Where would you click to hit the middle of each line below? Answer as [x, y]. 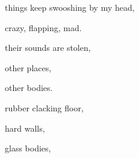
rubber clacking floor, [44, 107]
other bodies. [29, 88]
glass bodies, [28, 148]
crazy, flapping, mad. [43, 27]
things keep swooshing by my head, [70, 7]
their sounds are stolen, [48, 48]
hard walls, [25, 128]
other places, [28, 67]
